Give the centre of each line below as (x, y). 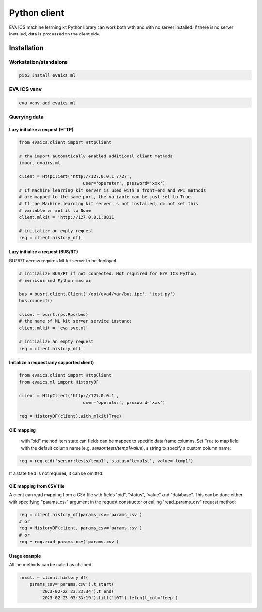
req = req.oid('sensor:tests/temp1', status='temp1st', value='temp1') (106, 461)
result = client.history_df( (54, 578)
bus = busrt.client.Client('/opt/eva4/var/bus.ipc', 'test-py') (97, 294)
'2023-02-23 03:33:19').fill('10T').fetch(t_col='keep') (109, 598)
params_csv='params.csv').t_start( (72, 584)
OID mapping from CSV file (37, 486)
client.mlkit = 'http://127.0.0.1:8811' (68, 217)
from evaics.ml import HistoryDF (59, 382)
